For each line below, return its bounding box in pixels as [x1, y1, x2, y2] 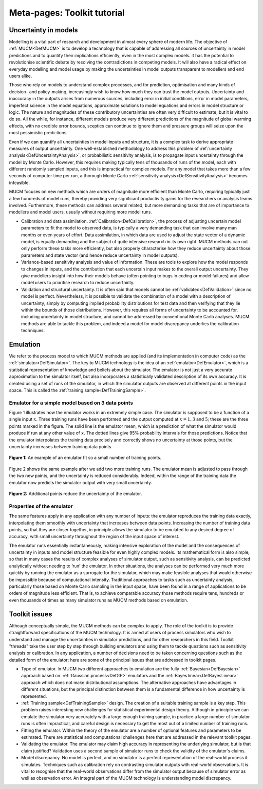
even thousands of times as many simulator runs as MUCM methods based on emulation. [9, 597, 188, 603]
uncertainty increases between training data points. [9, 444, 113, 450]
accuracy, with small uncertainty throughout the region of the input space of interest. [9, 534, 180, 540]
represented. [21, 693, 47, 699]
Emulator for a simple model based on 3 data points [9, 399, 133, 406]
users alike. [9, 73, 32, 79]
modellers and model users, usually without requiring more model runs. [9, 209, 152, 215]
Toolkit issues [9, 610, 52, 618]
